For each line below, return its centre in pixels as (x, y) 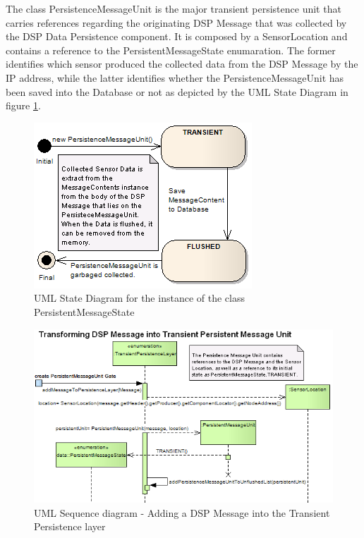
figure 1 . (23, 105)
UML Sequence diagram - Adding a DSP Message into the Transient (182, 512)
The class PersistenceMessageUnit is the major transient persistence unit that (174, 8)
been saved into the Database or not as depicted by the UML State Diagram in (177, 91)
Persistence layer (70, 526)
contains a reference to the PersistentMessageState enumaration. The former (171, 50)
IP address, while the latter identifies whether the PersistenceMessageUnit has (175, 77)
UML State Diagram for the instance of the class (139, 298)
